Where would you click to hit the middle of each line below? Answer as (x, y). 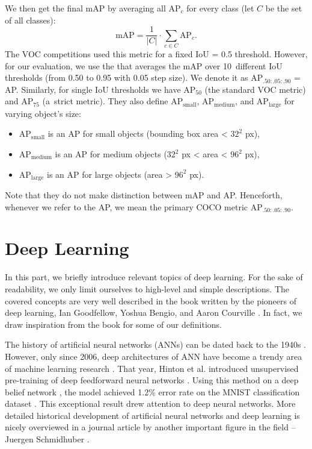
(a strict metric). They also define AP (113, 101)
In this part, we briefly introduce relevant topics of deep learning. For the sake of (154, 277)
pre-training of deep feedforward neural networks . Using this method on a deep (152, 380)
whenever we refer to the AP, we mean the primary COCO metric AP (134, 206)
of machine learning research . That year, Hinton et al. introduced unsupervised (152, 368)
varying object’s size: (43, 113)
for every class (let (220, 8)
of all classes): (30, 20)
